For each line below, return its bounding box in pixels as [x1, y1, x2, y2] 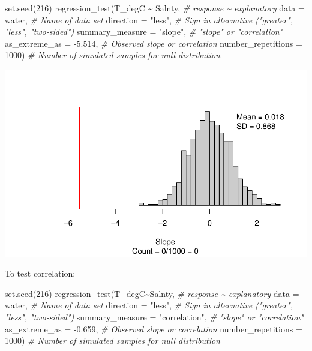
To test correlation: [5, 267, 76, 280]
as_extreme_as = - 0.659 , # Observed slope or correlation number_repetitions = [5, 322, 302, 335]
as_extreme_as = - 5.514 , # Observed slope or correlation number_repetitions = [5, 37, 302, 49]
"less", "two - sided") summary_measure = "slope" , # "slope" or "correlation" [5, 25, 283, 38]
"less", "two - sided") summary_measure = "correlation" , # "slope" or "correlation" [5, 311, 304, 323]
